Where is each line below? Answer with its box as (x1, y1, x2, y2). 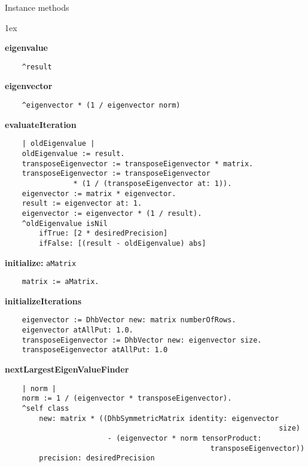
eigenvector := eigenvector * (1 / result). (22, 209, 202, 218)
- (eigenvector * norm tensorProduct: (107, 434, 262, 442)
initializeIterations (5, 294, 82, 307)
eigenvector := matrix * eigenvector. (22, 189, 176, 198)
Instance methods (5, 1, 69, 13)
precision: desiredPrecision (39, 454, 155, 463)
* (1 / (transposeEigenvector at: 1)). (73, 179, 232, 188)
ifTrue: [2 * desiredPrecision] (39, 229, 168, 238)
